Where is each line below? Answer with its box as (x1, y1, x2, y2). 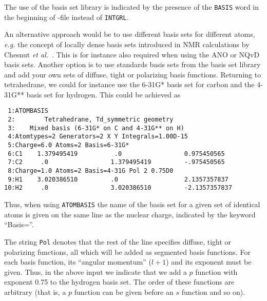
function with (195, 266, 238, 277)
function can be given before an (74, 286, 174, 297)
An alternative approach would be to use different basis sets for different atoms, (4, 29, 255, 39)
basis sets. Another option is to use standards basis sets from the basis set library (4, 59, 261, 70)
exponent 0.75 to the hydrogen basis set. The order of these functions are (4, 276, 235, 287)
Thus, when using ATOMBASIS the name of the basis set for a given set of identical (4, 199, 260, 210)
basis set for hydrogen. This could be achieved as (26, 89, 181, 99)
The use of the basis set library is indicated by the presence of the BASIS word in (4, 2, 259, 12)
